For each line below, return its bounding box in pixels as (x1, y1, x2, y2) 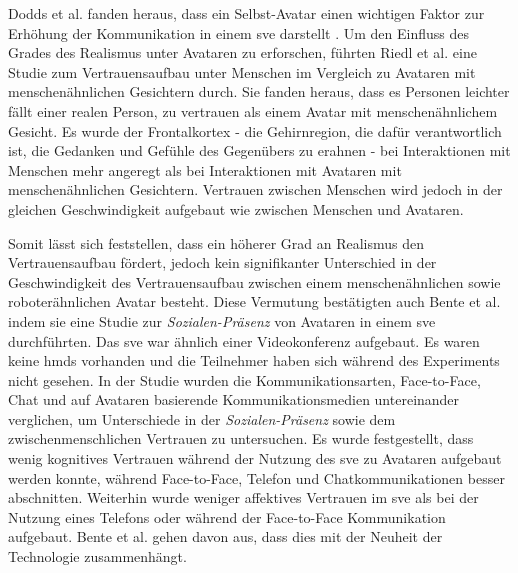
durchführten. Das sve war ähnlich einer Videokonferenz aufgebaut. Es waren (8, 330, 480, 351)
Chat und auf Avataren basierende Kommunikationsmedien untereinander (8, 389, 460, 410)
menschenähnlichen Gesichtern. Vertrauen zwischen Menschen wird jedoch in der (8, 179, 503, 200)
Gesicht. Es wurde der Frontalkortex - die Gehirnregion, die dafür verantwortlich (8, 120, 502, 141)
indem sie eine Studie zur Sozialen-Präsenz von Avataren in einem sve (8, 310, 436, 331)
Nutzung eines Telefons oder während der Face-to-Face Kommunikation (8, 506, 446, 527)
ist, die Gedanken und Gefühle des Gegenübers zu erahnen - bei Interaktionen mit (8, 140, 511, 161)
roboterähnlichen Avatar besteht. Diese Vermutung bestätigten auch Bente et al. (8, 291, 501, 312)
